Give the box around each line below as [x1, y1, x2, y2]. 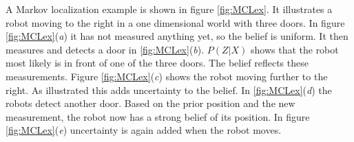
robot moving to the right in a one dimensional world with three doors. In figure [6, 15, 345, 29]
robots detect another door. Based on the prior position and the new [6, 96, 295, 110]
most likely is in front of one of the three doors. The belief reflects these [6, 56, 309, 70]
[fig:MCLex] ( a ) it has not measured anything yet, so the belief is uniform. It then [6, 29, 348, 43]
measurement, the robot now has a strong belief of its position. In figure [6, 109, 310, 123]
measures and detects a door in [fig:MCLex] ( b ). [6, 42, 205, 56]
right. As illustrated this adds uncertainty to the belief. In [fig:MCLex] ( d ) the [6, 82, 332, 97]
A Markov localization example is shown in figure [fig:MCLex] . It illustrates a [6, 2, 333, 16]
